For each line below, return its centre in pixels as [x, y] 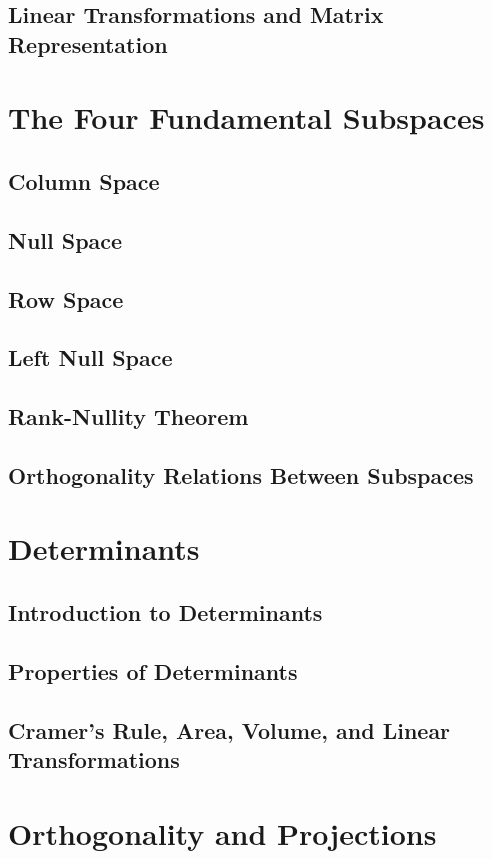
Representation [88, 43]
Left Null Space [90, 357]
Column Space [84, 180]
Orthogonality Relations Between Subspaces [241, 474]
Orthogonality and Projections [222, 832]
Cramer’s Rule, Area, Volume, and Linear [229, 729]
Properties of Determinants [153, 670]
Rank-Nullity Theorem [128, 416]
